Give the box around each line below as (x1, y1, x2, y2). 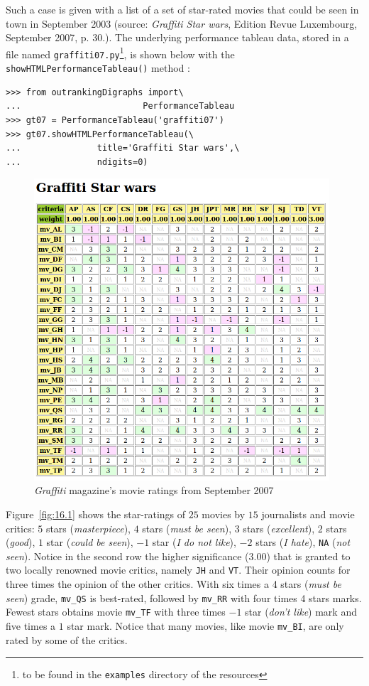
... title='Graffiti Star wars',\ (6, 143, 240, 154)
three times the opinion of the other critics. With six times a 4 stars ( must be (6, 577, 341, 591)
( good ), (6, 535, 35, 550)
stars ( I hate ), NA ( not (255, 535, 351, 550)
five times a (6, 618, 56, 633)
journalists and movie (261, 506, 355, 521)
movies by (202, 506, 246, 521)
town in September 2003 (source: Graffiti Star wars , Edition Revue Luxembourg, (6, 16, 358, 31)
